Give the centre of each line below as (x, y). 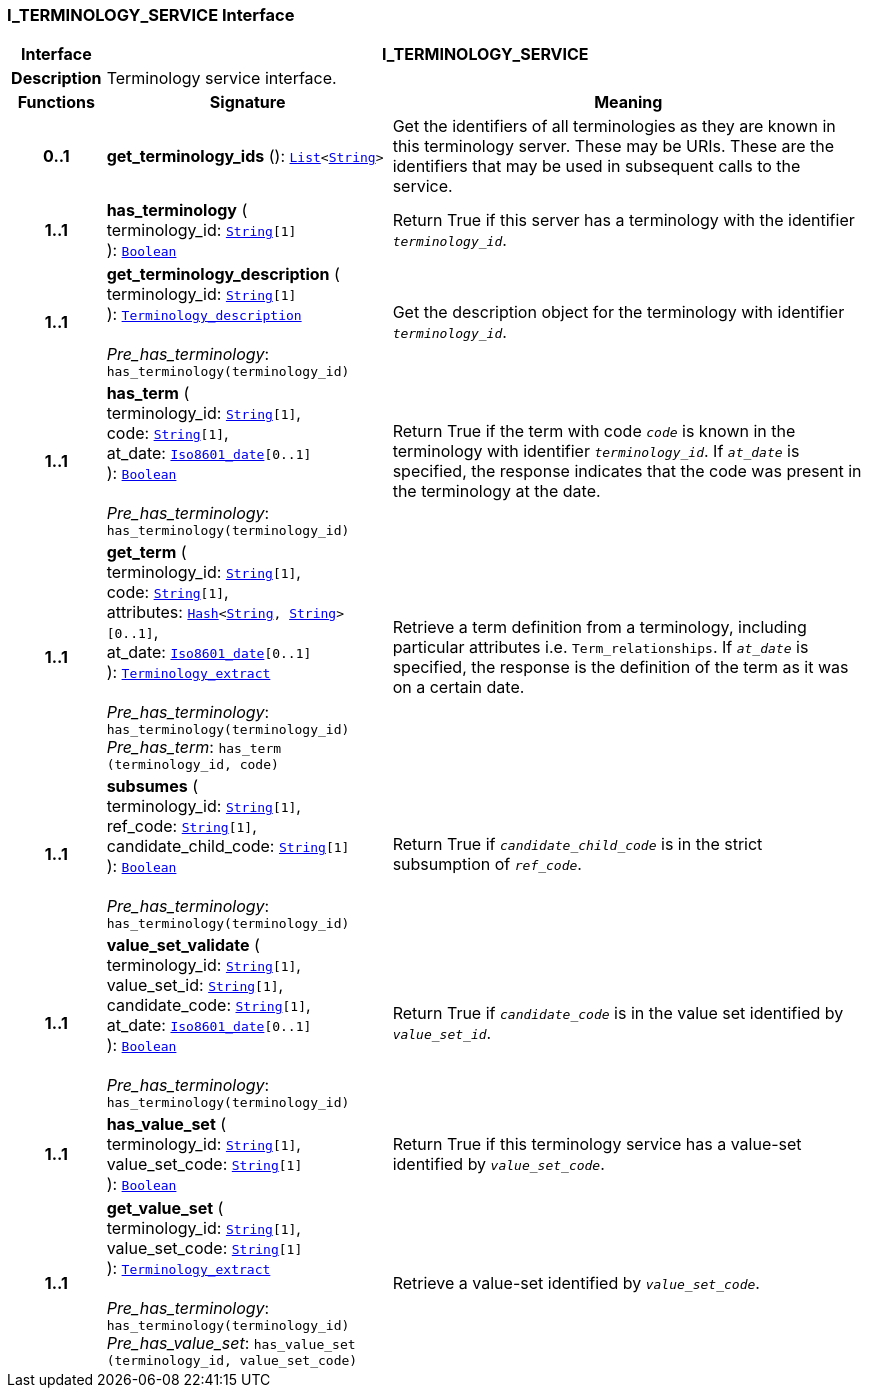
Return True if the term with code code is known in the (594, 430)
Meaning (628, 102)
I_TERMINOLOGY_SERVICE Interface (151, 15)
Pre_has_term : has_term (194, 747)
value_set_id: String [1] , (195, 985)
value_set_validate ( (183, 945)
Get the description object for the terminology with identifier (618, 311)
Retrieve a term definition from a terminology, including (599, 627)
